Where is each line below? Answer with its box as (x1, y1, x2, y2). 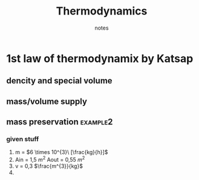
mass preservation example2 (6, 117, 113, 127)
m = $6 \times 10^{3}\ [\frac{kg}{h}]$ (15, 149, 108, 156)
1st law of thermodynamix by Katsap (6, 51, 194, 65)
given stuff (6, 135, 39, 143)
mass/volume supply (6, 96, 88, 106)
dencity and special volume (6, 76, 113, 86)
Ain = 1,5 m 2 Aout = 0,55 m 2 (15, 155, 85, 164)
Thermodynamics (56, 4, 148, 18)
